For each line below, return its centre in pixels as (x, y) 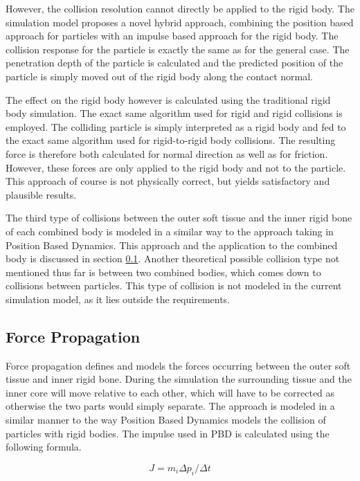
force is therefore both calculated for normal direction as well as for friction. (167, 153)
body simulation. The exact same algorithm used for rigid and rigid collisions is (174, 113)
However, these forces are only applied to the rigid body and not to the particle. (176, 167)
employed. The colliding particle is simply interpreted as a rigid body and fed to (176, 126)
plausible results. (41, 194)
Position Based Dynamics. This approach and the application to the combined (172, 245)
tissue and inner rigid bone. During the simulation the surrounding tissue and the (179, 379)
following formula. (44, 447)
